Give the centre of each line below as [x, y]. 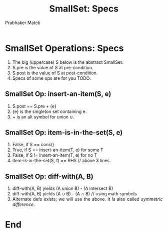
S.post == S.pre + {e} [34, 106]
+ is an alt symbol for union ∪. [43, 117]
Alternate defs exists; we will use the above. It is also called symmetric [87, 199]
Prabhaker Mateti [23, 23]
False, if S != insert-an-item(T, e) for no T [55, 155]
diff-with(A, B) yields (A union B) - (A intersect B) [63, 188]
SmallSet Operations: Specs [64, 48]
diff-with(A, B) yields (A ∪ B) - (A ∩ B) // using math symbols [74, 194]
